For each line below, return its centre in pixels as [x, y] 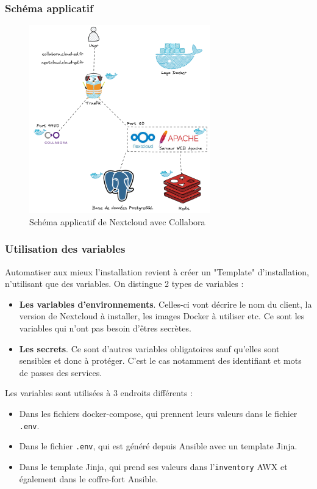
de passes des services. [61, 372]
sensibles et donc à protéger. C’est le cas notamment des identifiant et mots [160, 360]
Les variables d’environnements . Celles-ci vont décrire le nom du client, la [166, 304]
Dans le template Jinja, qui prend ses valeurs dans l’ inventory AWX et [153, 466]
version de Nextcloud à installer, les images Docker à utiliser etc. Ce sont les [162, 316]
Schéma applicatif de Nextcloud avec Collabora [117, 221]
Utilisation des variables [65, 249]
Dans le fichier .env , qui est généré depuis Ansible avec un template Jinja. [158, 446]
